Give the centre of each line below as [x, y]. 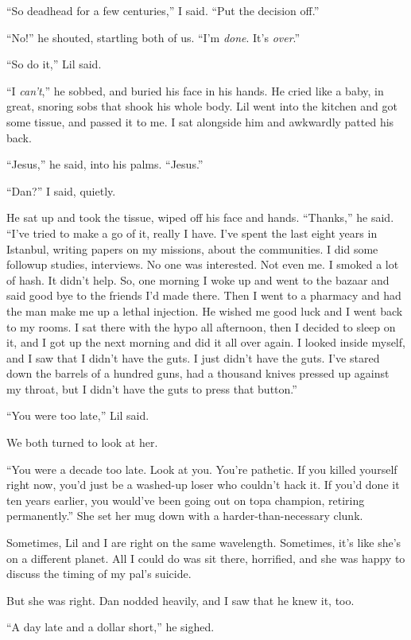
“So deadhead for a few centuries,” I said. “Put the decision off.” [163, 10]
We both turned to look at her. [82, 442]
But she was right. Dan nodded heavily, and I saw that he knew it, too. [180, 600]
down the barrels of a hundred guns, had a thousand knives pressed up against [198, 373]
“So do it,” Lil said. [54, 64]
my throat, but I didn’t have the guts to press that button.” [152, 388]
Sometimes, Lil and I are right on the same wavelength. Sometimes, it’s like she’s [204, 543]
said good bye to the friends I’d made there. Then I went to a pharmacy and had [204, 295]
